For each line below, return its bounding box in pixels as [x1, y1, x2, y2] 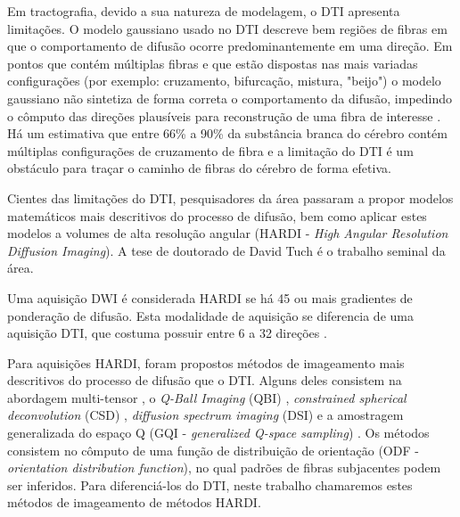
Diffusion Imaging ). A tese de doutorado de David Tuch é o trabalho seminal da [7, 241, 446, 259]
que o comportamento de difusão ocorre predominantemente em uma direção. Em [7, 37, 453, 55]
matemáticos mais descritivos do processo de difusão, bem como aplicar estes [7, 206, 427, 225]
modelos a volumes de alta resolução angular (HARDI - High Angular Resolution [7, 224, 448, 242]
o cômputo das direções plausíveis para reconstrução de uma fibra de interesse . [7, 106, 441, 125]
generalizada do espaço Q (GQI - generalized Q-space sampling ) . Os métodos [7, 423, 430, 442]
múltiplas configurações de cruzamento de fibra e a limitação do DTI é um [7, 141, 414, 160]
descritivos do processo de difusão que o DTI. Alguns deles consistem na [7, 371, 402, 390]
